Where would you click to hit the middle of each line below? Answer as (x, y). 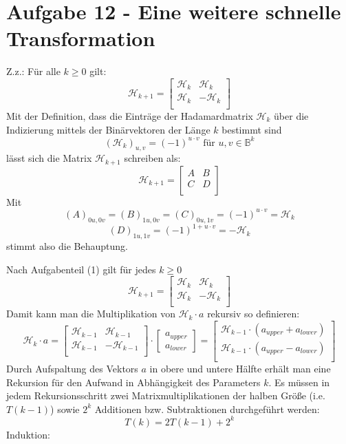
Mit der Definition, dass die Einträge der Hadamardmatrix (130, 115)
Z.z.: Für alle (33, 71)
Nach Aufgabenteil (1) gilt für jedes (81, 269)
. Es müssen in (299, 382)
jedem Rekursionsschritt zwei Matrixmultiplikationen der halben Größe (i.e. (166, 395)
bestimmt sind (252, 129)
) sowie (65, 409)
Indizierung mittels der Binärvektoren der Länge (108, 129)
